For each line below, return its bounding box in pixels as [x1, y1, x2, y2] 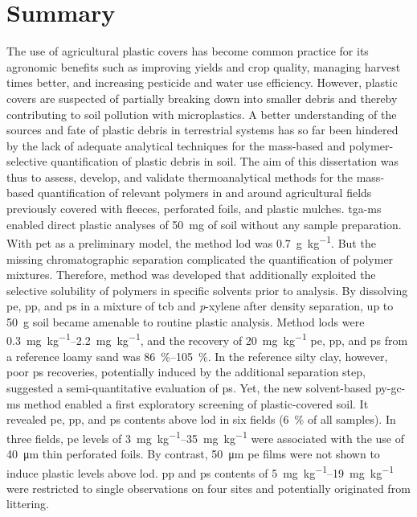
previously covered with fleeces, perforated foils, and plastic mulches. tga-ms [6, 200, 382, 217]
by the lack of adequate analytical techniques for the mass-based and [6, 137, 345, 154]
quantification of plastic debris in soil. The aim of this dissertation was [51, 153, 399, 170]
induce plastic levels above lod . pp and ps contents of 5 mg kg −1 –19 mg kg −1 [6, 462, 395, 481]
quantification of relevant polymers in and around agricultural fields [37, 184, 372, 201]
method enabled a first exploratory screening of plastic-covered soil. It [23, 395, 369, 412]
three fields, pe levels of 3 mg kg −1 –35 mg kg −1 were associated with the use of [6, 427, 404, 446]
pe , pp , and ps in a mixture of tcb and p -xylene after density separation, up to [6, 297, 394, 314]
